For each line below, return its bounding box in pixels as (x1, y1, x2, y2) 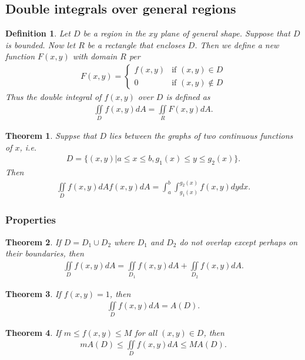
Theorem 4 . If (5, 326, 61, 338)
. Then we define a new (195, 38, 279, 51)
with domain (72, 50, 118, 62)
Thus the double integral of (5, 91, 102, 103)
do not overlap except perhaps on (179, 235, 298, 248)
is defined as (166, 91, 210, 103)
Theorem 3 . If (5, 287, 61, 299)
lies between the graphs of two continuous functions (109, 129, 293, 141)
